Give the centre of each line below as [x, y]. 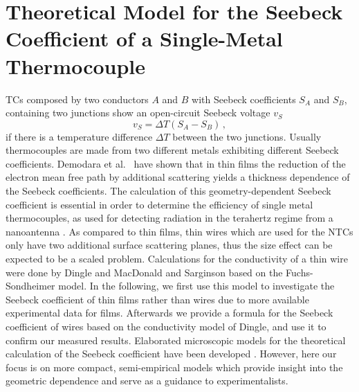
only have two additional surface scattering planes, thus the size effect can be [169, 245]
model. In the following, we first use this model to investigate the [196, 286]
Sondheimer [30, 286]
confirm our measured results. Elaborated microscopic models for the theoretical [176, 340]
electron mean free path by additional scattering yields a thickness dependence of [178, 177]
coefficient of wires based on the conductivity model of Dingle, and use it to [166, 326]
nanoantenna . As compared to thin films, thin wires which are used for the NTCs [179, 231]
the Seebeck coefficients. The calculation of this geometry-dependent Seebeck [168, 191]
